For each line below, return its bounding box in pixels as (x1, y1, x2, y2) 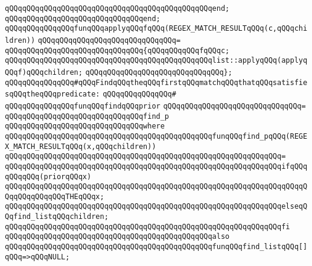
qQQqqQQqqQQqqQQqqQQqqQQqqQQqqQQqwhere (5, 122, 165, 131)
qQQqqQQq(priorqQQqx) (5, 172, 92, 181)
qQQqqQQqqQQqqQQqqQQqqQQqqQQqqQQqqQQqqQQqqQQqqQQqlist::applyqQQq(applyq (5, 56, 308, 65)
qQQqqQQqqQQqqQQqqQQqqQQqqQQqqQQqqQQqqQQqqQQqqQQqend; (5, 4, 230, 13)
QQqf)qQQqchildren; (5, 68, 83, 77)
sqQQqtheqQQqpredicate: (5, 90, 100, 99)
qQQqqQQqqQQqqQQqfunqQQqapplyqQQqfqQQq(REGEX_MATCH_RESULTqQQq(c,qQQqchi (5, 24, 308, 33)
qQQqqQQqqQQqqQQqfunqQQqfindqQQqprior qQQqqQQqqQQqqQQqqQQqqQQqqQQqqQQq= (5, 101, 306, 110)
